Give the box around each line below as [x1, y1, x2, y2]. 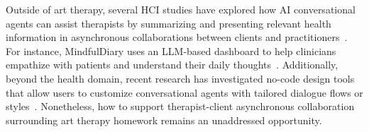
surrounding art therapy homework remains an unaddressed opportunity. [6, 112, 322, 127]
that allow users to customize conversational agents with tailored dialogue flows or [6, 85, 363, 100]
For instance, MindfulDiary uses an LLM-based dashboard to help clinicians [6, 43, 336, 58]
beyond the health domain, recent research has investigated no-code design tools [6, 71, 355, 85]
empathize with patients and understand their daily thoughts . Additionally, [6, 57, 338, 72]
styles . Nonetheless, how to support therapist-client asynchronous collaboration [6, 99, 355, 114]
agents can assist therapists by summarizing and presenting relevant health [6, 16, 331, 30]
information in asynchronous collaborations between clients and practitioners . [6, 30, 348, 44]
